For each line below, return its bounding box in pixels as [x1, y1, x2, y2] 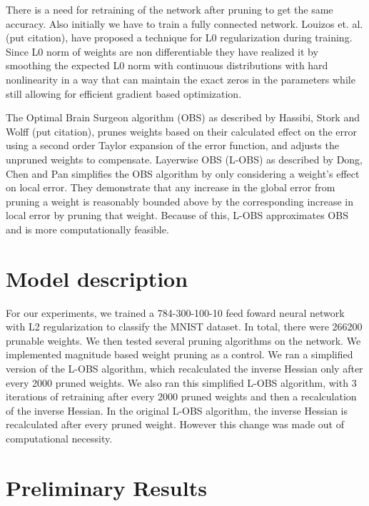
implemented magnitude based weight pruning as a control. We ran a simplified [6, 347, 353, 362]
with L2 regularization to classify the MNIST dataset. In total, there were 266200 [6, 319, 363, 334]
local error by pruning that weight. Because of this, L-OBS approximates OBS [6, 208, 348, 223]
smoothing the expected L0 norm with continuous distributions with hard [6, 58, 328, 73]
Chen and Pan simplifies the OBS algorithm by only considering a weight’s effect [6, 166, 360, 181]
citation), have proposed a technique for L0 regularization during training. [28, 30, 353, 45]
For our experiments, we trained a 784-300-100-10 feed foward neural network [6, 305, 345, 320]
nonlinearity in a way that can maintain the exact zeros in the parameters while [6, 71, 355, 86]
